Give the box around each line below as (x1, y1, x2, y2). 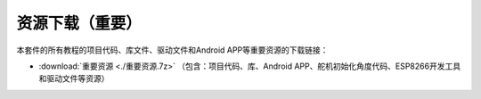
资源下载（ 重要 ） (16, 13, 143, 33)
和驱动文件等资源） (38, 73, 110, 84)
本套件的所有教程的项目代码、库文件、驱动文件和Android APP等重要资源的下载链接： (16, 45, 329, 55)
